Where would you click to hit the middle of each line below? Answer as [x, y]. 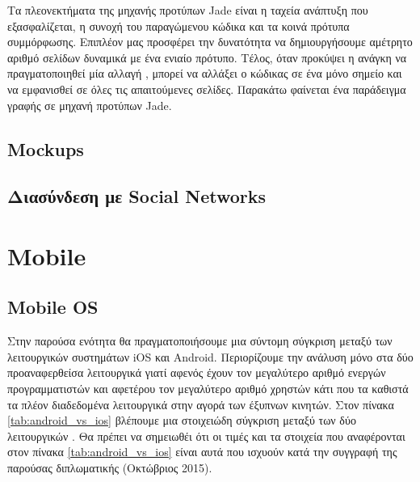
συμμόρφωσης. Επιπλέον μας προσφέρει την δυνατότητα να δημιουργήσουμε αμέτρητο [210, 42]
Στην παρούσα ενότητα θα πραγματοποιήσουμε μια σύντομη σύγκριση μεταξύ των [200, 341]
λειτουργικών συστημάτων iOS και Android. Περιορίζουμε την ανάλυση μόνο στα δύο [210, 356]
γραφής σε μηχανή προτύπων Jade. [90, 105]
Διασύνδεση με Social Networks [137, 196]
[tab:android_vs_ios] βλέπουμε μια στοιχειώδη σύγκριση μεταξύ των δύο [182, 420]
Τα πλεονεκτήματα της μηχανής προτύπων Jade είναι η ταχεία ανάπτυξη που [188, 10]
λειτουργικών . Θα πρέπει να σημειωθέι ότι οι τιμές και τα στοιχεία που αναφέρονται [206, 435]
